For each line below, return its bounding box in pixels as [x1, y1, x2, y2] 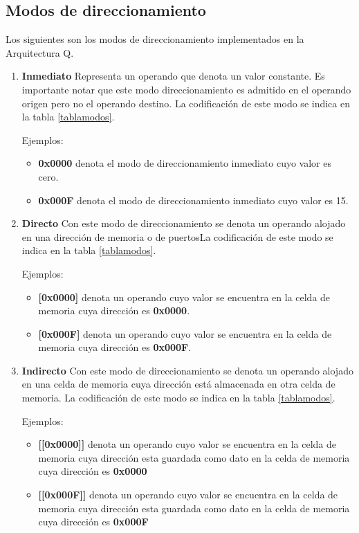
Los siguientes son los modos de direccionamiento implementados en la [6, 32, 304, 46]
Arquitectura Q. [6, 45, 74, 60]
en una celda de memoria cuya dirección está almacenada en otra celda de [21, 377, 335, 391]
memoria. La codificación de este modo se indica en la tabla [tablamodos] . [21, 390, 335, 405]
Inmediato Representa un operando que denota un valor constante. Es [21, 69, 325, 83]
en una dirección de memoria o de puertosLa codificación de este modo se [21, 229, 333, 244]
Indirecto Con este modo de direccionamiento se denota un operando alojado [21, 363, 353, 377]
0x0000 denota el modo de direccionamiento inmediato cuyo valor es [38, 156, 331, 170]
